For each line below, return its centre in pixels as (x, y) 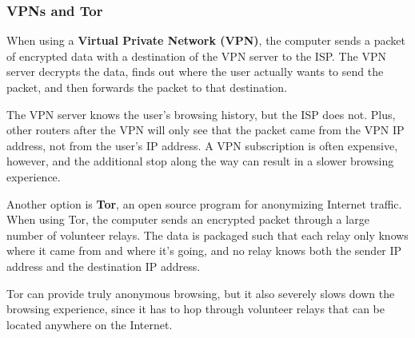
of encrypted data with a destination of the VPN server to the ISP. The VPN (196, 56)
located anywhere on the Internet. (90, 324)
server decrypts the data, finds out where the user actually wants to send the (195, 72)
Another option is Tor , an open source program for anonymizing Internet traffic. (204, 203)
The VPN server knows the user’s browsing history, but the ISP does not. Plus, (201, 114)
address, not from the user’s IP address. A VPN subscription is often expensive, (202, 145)
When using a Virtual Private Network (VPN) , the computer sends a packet (206, 40)
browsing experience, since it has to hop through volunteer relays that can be (196, 309)
